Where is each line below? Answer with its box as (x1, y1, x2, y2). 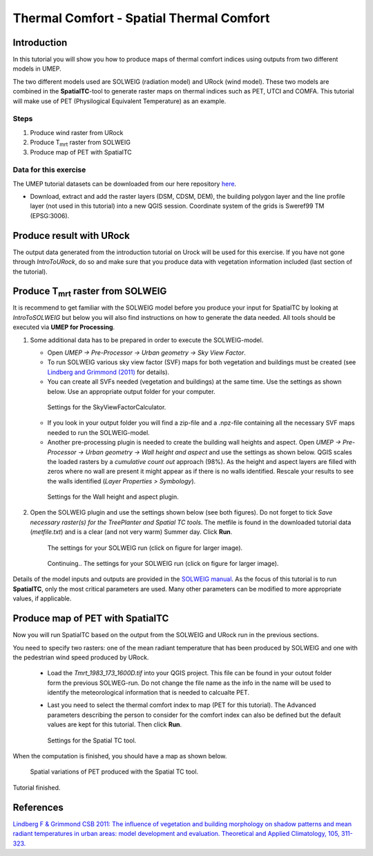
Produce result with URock (12, 229, 131, 242)
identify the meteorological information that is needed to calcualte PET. (47, 688, 250, 697)
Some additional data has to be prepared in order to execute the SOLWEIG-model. (30, 336, 264, 344)
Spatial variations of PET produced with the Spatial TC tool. (30, 767, 199, 776)
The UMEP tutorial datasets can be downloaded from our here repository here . (12, 179, 237, 188)
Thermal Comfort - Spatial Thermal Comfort (12, 10, 270, 26)
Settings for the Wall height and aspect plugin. (47, 492, 179, 501)
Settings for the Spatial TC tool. (47, 736, 137, 744)
